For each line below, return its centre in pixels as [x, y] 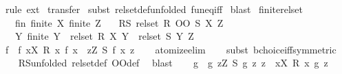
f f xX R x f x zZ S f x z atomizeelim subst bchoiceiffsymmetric [171, 49]
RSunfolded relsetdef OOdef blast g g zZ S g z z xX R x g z [173, 63]
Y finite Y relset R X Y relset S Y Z [104, 36]
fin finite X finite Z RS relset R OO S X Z [119, 22]
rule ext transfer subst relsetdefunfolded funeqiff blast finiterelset [154, 9]
